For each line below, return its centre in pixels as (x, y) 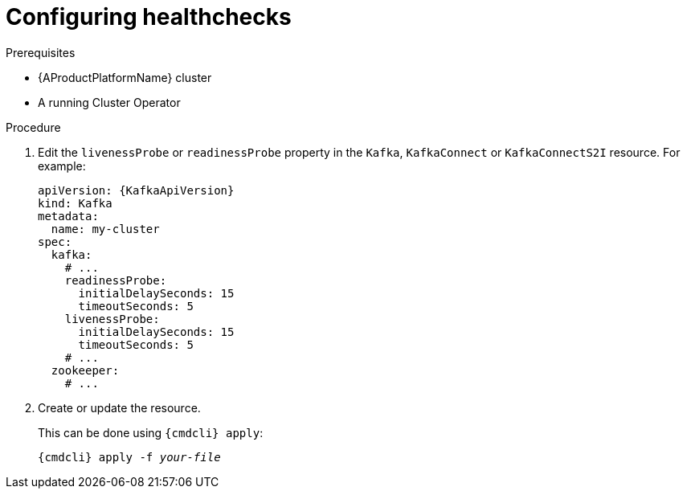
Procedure (33, 127)
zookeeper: (85, 370)
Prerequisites (41, 52)
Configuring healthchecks (149, 17)
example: (62, 166)
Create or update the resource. (119, 407)
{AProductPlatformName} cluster (125, 77)
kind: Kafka (75, 203)
